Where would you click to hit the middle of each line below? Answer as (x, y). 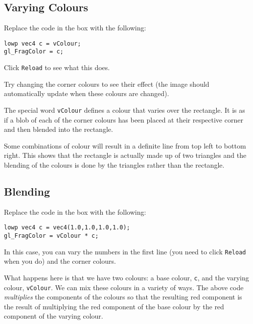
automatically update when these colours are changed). (87, 93)
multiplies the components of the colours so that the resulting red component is (123, 297)
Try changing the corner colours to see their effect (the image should (107, 84)
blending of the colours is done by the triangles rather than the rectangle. (114, 164)
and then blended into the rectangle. (58, 129)
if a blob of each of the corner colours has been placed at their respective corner (124, 119)
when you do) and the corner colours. (60, 261)
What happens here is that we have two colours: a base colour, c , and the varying (126, 277)
